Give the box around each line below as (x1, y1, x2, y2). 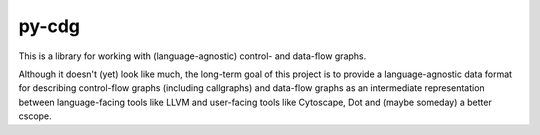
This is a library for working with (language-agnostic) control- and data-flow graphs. (18, 50, 367, 62)
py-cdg (18, 15, 80, 37)
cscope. (18, 110, 52, 122)
